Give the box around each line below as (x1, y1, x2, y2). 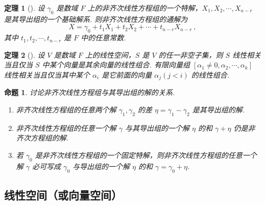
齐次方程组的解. (16, 132, 69, 143)
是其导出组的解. (192, 104, 245, 115)
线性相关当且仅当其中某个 (4, 69, 90, 80)
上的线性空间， (85, 49, 135, 60)
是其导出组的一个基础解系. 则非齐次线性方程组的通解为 (4, 13, 188, 24)
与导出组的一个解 (73, 161, 130, 171)
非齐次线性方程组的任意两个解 (16, 104, 116, 115)
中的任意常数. (81, 32, 126, 43)
